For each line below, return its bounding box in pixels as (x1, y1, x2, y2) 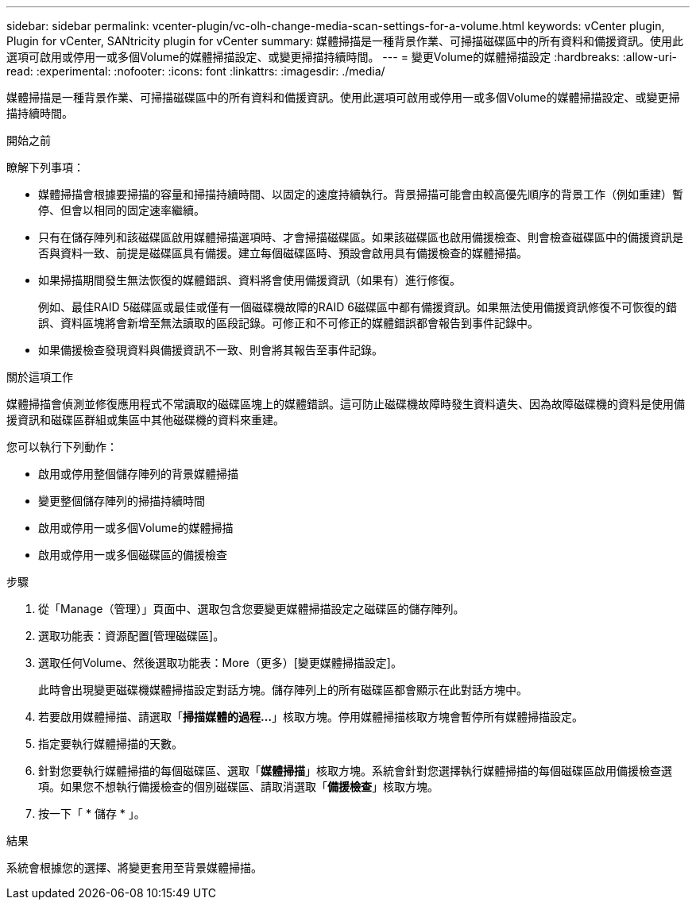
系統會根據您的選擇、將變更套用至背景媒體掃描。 (6, 861, 262, 874)
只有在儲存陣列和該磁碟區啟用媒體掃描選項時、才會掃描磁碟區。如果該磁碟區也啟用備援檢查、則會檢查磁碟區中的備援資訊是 (38, 230, 683, 244)
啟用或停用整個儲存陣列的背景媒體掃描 (38, 467, 238, 480)
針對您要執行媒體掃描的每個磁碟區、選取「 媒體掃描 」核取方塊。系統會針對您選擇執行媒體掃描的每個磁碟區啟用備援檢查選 (38, 764, 672, 777)
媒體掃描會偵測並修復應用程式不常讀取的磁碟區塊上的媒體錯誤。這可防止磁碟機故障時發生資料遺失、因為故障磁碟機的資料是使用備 (6, 397, 685, 411)
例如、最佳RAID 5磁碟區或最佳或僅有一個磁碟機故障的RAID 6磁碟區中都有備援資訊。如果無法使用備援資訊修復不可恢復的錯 (38, 300, 677, 314)
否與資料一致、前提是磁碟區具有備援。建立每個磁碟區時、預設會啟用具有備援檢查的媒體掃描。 (38, 246, 528, 260)
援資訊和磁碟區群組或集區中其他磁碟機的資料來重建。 (6, 413, 284, 426)
